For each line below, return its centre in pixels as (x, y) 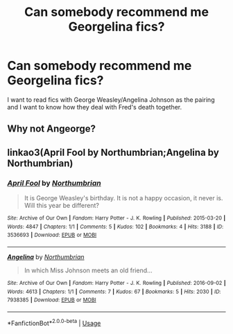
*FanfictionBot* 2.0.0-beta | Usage (54, 322)
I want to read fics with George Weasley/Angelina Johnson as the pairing (111, 99)
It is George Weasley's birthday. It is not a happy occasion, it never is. (123, 198)
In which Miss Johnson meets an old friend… (88, 270)
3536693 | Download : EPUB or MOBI (52, 235)
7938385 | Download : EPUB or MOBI (52, 300)
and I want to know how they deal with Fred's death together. (95, 107)
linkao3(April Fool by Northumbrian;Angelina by (113, 152)
